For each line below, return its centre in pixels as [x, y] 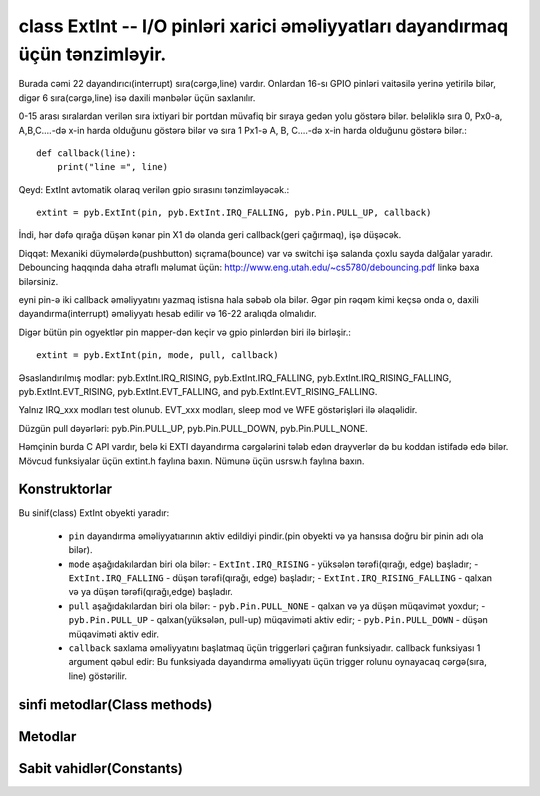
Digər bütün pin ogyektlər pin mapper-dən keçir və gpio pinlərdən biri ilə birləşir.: [185, 332]
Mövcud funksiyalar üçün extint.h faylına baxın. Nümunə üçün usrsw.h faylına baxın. [191, 461]
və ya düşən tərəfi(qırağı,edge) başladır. [151, 592]
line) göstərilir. [98, 676]
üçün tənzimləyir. [92, 54]
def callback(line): [86, 153]
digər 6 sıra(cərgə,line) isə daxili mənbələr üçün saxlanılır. [137, 97]
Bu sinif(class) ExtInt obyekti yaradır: [94, 513]
